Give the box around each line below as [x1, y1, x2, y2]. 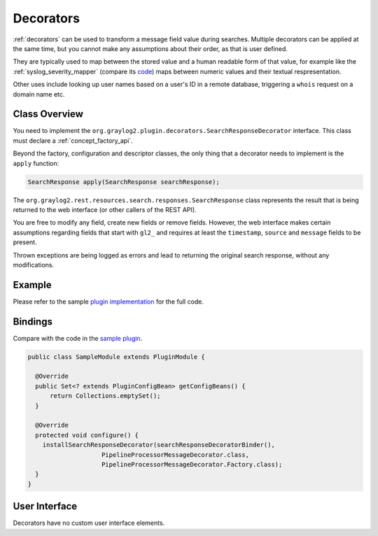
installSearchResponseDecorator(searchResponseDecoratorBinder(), [42, 441, 276, 449]
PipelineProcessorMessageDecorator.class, [101, 451, 250, 458]
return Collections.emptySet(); [50, 392, 161, 400]
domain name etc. [13, 90, 65, 98]
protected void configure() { [35, 431, 139, 439]
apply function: [13, 159, 59, 167]
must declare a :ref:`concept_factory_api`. [13, 136, 133, 145]
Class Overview [13, 108, 84, 120]
